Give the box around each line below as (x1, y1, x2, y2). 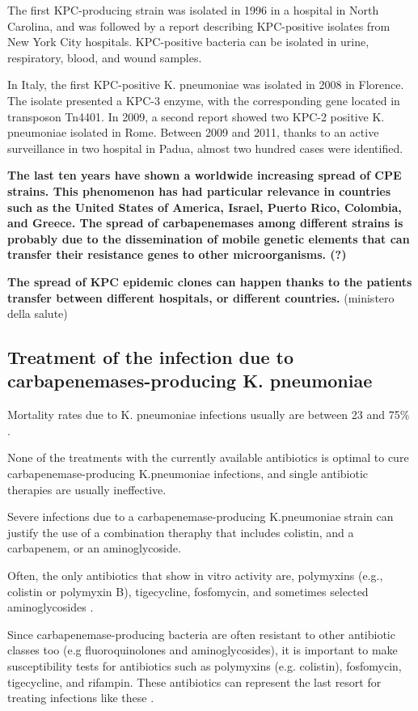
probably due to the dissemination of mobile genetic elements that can (7, 230, 410, 247)
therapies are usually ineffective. (7, 480, 167, 497)
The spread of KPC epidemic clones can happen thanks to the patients (7, 273, 412, 290)
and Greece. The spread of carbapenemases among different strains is (7, 214, 403, 231)
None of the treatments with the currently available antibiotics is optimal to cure (7, 449, 409, 466)
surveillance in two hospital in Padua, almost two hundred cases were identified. (7, 139, 403, 156)
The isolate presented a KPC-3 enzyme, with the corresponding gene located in (7, 91, 400, 108)
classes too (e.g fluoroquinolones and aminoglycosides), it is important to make (7, 641, 398, 658)
